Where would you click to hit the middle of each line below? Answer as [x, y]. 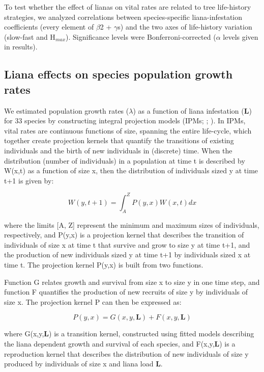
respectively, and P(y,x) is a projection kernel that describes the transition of [124, 235]
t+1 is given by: [29, 180]
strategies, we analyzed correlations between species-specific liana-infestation [123, 17]
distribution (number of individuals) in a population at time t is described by [125, 160]
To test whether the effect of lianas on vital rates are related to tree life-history [128, 7]
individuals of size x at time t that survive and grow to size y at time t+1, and [127, 244]
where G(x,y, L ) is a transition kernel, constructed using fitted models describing [129, 334]
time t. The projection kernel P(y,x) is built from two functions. [104, 264]
